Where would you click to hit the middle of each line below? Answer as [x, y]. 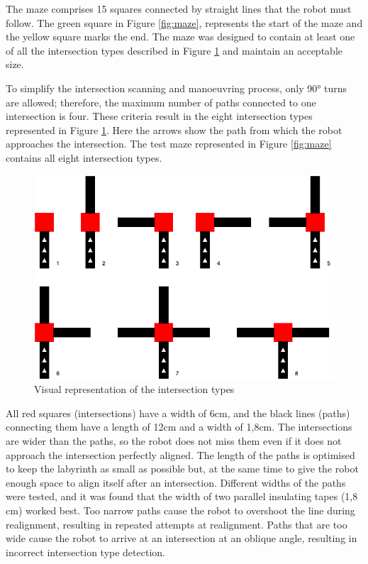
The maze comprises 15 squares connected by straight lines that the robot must [179, 9]
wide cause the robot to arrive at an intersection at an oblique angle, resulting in [182, 538]
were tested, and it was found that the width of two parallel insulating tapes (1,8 [182, 496]
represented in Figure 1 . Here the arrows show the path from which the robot [174, 129]
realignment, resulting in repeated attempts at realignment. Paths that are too [177, 524]
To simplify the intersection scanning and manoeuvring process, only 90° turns [177, 88]
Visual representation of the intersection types [134, 389]
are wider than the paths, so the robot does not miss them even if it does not [174, 440]
